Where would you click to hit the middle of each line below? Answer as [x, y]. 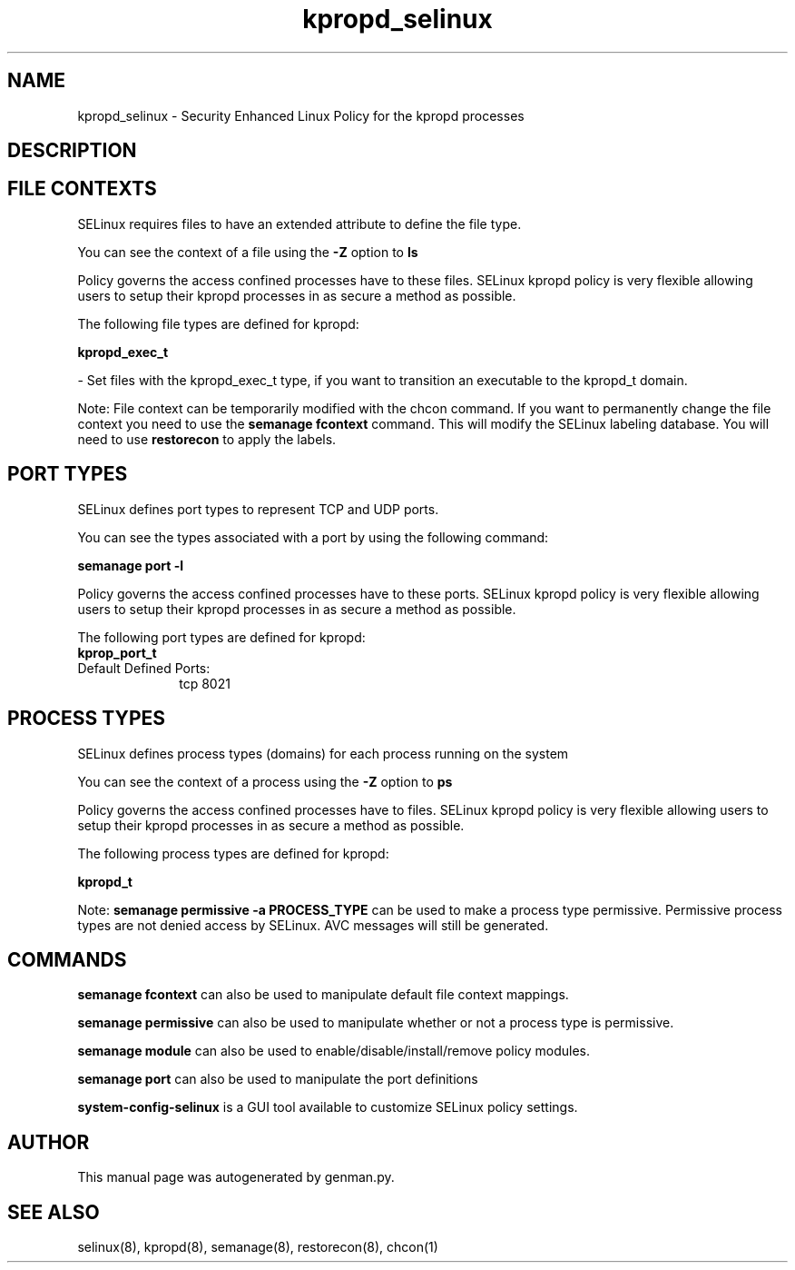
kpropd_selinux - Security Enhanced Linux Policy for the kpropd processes [301, 115]
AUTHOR [49, 1142]
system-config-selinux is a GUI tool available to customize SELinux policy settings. [328, 1107]
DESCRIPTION [72, 151]
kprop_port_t [117, 652]
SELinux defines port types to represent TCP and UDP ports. [258, 509]
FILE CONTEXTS [82, 189]
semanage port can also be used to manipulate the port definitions [278, 1079]
